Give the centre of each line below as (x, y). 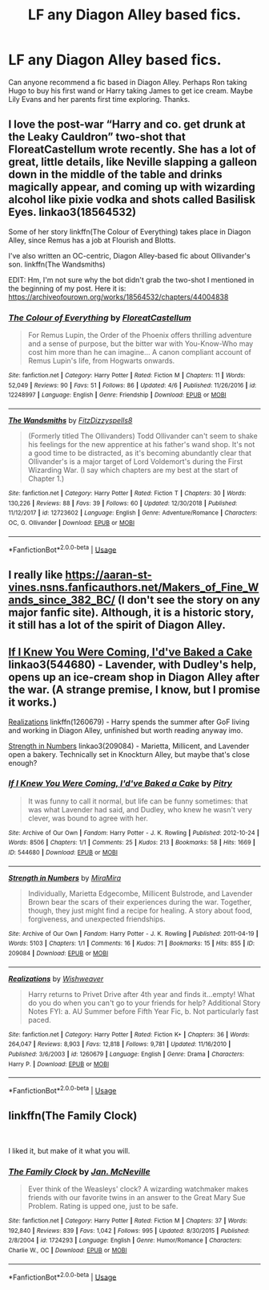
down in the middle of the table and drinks (115, 175)
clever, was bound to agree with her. (88, 818)
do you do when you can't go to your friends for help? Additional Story (144, 1003)
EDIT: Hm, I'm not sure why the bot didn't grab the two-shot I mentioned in (131, 279)
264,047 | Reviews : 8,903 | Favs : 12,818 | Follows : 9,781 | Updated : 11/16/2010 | (120, 1044)
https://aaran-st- (108, 574)
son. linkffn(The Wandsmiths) (57, 264)
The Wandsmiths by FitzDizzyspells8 (70, 421)
